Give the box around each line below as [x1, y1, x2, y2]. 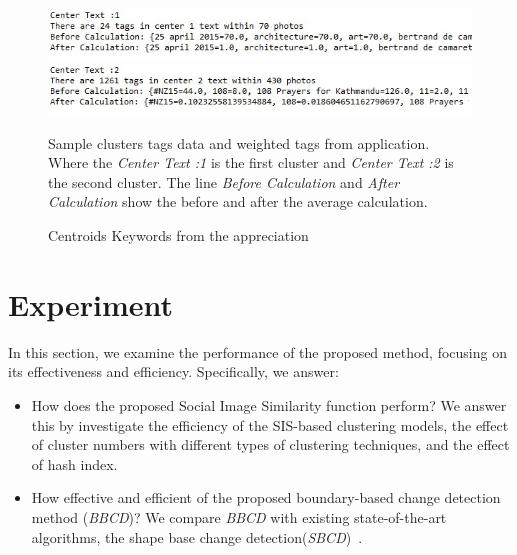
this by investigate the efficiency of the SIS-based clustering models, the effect [31, 414, 509, 435]
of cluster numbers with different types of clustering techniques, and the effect [31, 434, 510, 455]
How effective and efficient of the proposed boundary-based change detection [31, 487, 501, 508]
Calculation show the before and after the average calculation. [48, 191, 428, 212]
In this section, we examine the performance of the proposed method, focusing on [8, 341, 507, 362]
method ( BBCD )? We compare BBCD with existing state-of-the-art [31, 506, 447, 527]
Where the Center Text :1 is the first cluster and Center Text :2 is [48, 152, 454, 173]
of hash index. [31, 453, 118, 474]
